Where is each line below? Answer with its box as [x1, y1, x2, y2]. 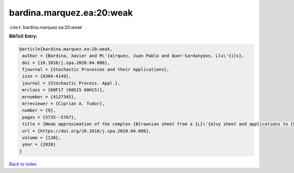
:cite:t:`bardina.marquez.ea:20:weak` [9, 24, 83, 30]
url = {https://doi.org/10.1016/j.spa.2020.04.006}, [22, 128, 151, 134]
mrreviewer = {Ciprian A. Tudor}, [22, 101, 105, 107]
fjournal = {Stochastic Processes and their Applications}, [22, 67, 170, 73]
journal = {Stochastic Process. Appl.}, [22, 80, 121, 86]
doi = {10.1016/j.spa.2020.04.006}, [22, 60, 110, 65]
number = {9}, [22, 108, 56, 113]
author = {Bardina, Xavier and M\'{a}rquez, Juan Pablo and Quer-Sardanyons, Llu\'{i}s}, [22, 53, 245, 58]
